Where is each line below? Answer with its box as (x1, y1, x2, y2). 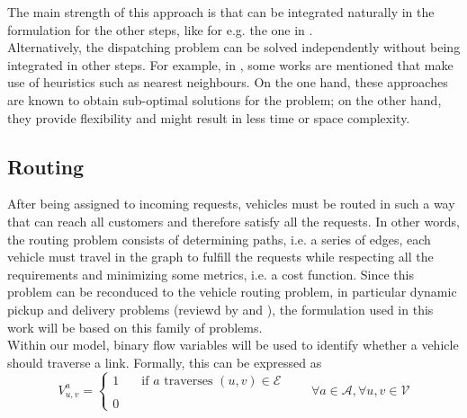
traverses (164, 374, 213, 387)
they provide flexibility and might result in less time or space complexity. (7, 108, 410, 127)
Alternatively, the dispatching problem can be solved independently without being (7, 38, 461, 57)
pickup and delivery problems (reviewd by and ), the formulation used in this (7, 299, 434, 318)
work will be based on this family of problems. (7, 317, 263, 336)
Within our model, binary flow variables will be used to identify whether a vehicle (7, 335, 459, 354)
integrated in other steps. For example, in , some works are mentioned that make (7, 55, 454, 74)
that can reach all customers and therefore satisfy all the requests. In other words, (7, 211, 460, 230)
